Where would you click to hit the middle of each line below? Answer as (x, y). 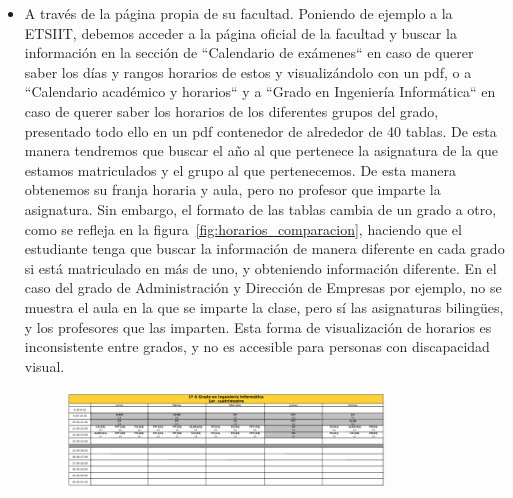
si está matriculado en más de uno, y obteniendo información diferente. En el (260, 267)
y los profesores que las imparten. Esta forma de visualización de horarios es (258, 326)
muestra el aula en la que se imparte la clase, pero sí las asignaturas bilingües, (264, 306)
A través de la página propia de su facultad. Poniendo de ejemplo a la (238, 13)
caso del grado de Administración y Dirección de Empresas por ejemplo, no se (263, 287)
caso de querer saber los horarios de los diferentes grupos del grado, (231, 110)
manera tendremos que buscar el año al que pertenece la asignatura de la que (261, 150)
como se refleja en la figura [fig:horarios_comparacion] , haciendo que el (243, 228)
